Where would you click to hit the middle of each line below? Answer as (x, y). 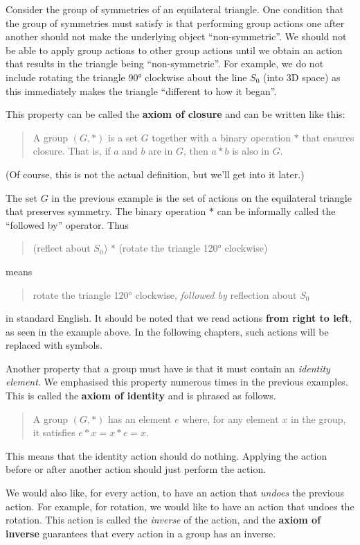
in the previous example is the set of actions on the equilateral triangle (201, 197)
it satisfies (54, 432)
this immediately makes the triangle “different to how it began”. (141, 90)
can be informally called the (276, 211)
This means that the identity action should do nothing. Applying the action (166, 455)
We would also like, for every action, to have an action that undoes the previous (175, 493)
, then (196, 151)
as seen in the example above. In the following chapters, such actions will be (167, 331)
